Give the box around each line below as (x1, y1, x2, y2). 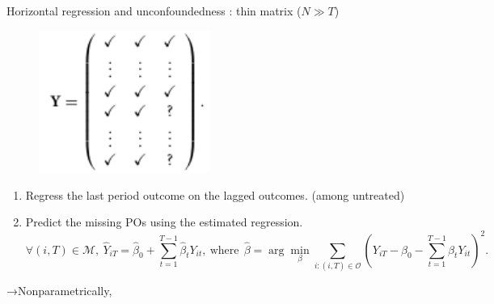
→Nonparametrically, (6, 281, 112, 298)
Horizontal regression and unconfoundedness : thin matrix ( (6, 2, 302, 19)
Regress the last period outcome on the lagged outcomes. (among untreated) (25, 186, 405, 203)
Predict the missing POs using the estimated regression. (25, 213, 303, 230)
